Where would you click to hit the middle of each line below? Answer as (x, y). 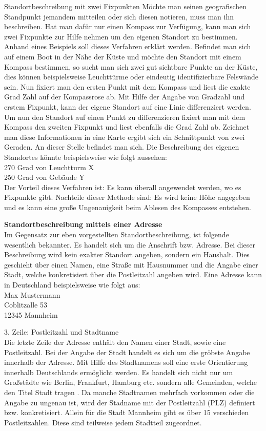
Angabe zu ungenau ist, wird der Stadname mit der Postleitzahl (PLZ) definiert (130, 402)
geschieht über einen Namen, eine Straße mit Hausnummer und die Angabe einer (131, 264)
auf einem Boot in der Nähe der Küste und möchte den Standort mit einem (123, 56)
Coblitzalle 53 (26, 305)
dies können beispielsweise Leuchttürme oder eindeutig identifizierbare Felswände (131, 77)
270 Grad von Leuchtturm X (49, 167)
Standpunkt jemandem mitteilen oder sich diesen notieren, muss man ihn (119, 16)
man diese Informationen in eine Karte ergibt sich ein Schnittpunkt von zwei (125, 137)
